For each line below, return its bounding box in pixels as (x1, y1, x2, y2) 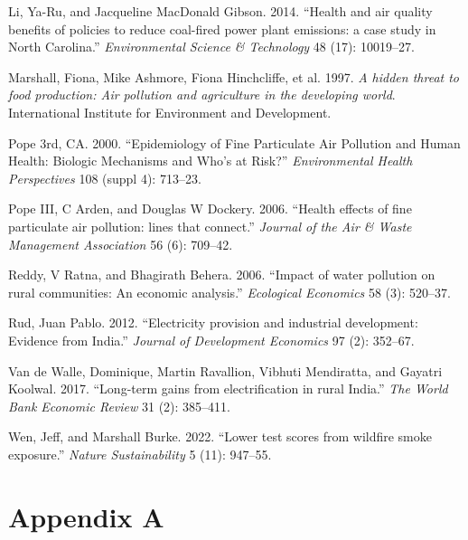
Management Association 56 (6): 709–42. (8, 234, 233, 253)
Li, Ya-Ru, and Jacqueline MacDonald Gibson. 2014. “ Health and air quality (8, 2, 433, 20)
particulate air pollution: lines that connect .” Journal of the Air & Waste (8, 216, 412, 235)
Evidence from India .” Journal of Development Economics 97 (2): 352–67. (8, 330, 415, 349)
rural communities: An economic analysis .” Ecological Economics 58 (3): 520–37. (8, 282, 451, 301)
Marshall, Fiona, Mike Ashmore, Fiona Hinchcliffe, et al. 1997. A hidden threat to (8, 67, 460, 86)
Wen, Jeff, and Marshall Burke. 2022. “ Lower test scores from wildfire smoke (8, 427, 432, 446)
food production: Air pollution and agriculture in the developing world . (8, 85, 396, 104)
